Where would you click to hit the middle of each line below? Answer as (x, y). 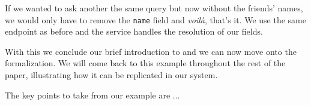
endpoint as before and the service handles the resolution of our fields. (134, 31)
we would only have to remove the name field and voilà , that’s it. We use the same (155, 19)
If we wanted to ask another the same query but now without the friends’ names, (154, 8)
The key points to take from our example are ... (92, 95)
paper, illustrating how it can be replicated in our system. (111, 75)
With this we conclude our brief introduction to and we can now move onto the (151, 51)
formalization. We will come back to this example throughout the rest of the (145, 63)
